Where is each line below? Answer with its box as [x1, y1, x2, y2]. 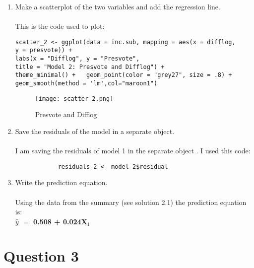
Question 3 [3, 245, 79, 266]
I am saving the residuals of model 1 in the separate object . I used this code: [15, 145, 251, 156]
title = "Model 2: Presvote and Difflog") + [15, 63, 165, 70]
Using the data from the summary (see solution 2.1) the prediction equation [15, 197, 247, 207]
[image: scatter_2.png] [35, 95, 114, 102]
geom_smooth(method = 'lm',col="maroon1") [15, 80, 158, 87]
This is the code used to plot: [15, 21, 105, 31]
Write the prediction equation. [15, 177, 108, 188]
